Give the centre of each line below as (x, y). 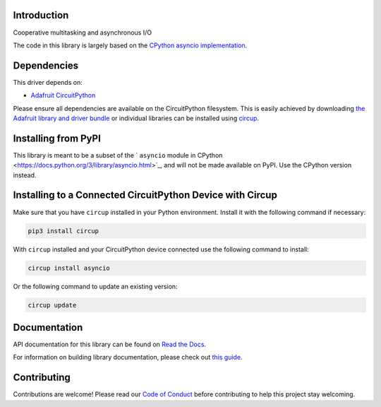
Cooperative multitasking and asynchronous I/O (82, 33)
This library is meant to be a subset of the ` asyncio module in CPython (118, 155)
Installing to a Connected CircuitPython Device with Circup (145, 195)
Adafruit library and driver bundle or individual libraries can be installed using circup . (136, 118)
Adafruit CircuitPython (63, 95)
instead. (25, 175)
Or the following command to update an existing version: (95, 286)
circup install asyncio (69, 268)
